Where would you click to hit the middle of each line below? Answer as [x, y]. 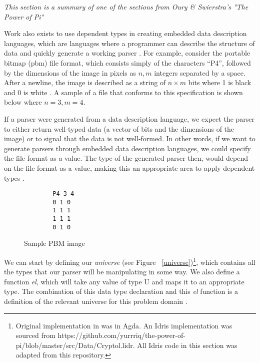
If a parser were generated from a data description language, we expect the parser [129, 118]
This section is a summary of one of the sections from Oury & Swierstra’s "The [126, 7]
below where [23, 102]
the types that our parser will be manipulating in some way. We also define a [122, 272]
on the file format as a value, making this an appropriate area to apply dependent [129, 167]
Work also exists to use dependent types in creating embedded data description [125, 33]
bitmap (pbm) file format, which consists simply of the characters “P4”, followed [127, 62]
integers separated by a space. [200, 72]
